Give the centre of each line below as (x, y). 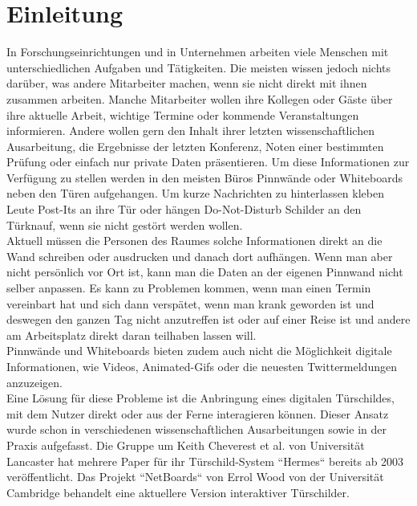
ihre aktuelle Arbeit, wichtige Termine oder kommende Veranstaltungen (183, 114)
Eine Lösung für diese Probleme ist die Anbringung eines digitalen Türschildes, (200, 398)
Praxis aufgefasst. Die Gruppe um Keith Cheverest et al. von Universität (186, 445)
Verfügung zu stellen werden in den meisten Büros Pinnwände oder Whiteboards (205, 177)
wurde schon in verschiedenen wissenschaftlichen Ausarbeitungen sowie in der (196, 429)
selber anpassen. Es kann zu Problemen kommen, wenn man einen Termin (189, 288)
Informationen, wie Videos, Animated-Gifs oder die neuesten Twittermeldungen (202, 366)
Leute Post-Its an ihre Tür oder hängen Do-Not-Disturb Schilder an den (184, 209)
